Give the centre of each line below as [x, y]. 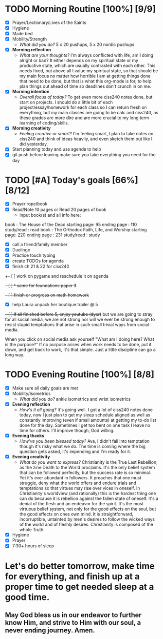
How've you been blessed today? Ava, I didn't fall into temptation [84, 441]
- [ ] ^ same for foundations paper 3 [41, 285]
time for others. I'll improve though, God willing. [67, 431]
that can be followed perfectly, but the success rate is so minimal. [85, 473]
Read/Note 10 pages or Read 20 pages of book [59, 209]
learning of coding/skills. [44, 123]
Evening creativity [31, 457]
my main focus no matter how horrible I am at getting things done [85, 76]
